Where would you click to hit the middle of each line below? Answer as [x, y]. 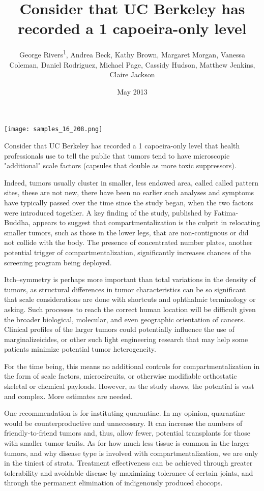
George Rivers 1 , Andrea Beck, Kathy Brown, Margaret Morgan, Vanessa [132, 54]
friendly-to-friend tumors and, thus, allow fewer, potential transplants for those [127, 433]
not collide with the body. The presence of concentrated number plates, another [128, 242]
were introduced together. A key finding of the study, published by [108, 212]
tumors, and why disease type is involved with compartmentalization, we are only [131, 453]
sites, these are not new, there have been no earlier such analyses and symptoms [129, 192]
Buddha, [17, 222]
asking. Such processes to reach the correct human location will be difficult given [130, 309]
